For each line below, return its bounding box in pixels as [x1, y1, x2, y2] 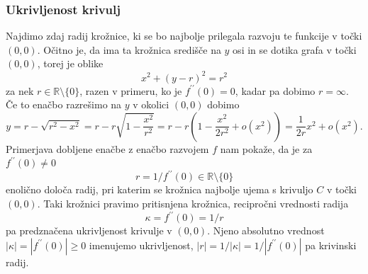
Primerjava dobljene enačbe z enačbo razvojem [6, 141, 209, 156]
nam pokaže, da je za [220, 141, 313, 156]
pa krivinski [305, 237, 357, 252]
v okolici [133, 97, 169, 112]
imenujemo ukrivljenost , [89, 237, 194, 252]
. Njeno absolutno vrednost [207, 223, 325, 238]
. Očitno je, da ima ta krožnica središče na [37, 42, 221, 57]
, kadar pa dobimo [235, 83, 316, 98]
